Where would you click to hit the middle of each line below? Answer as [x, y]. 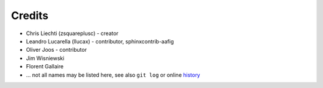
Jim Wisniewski [45, 58]
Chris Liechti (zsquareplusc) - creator [72, 33]
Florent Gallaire [45, 67]
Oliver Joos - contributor [56, 50]
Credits [30, 15]
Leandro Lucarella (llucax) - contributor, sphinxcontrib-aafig [100, 41]
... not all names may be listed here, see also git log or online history [113, 75]
